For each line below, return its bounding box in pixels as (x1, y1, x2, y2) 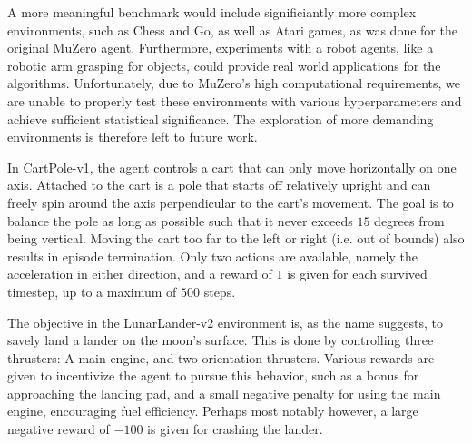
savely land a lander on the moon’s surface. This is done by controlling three (7, 331, 434, 350)
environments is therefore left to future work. (7, 127, 258, 146)
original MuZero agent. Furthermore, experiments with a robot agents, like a (7, 38, 434, 57)
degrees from (374, 211, 445, 230)
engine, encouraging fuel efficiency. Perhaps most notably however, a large (7, 401, 418, 420)
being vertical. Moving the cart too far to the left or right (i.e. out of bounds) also (7, 229, 465, 248)
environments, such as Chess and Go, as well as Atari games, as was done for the (7, 20, 457, 39)
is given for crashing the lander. (147, 419, 323, 439)
